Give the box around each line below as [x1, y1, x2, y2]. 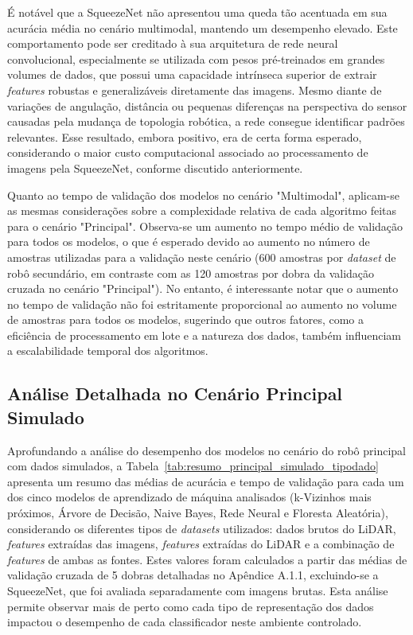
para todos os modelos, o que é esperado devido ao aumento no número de [7, 233, 370, 250]
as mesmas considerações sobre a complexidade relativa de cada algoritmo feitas [7, 202, 397, 219]
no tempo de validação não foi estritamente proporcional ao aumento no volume [7, 295, 397, 312]
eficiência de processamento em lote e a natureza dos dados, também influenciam [7, 326, 401, 343]
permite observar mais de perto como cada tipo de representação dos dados [7, 598, 374, 614]
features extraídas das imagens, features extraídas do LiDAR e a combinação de [7, 536, 395, 552]
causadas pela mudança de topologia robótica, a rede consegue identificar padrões [7, 113, 405, 130]
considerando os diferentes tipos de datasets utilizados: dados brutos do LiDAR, [7, 520, 396, 536]
